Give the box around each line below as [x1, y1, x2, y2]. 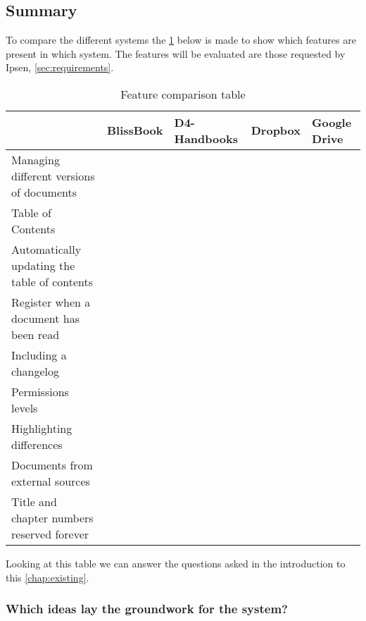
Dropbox [251, 122, 301, 139]
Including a [11, 346, 67, 363]
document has [11, 309, 80, 326]
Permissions [11, 383, 69, 400]
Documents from [11, 456, 93, 473]
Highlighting [11, 419, 72, 436]
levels [11, 399, 38, 416]
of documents [11, 183, 77, 200]
